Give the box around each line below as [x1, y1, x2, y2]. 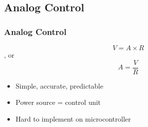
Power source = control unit [15, 97, 101, 107]
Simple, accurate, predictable [15, 80, 104, 91]
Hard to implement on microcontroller [15, 113, 131, 124]
